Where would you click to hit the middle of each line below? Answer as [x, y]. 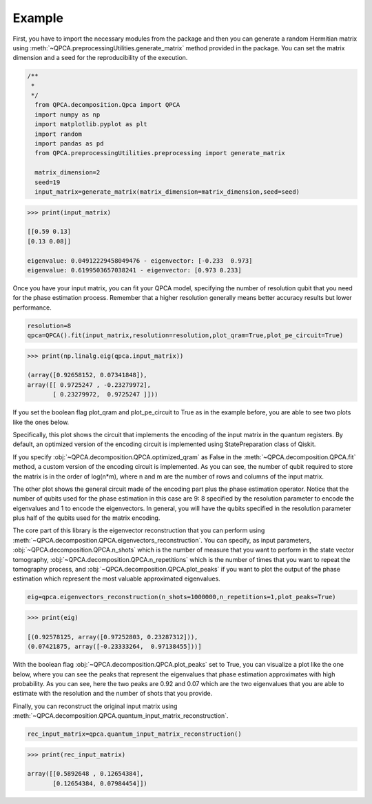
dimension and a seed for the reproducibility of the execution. [100, 58]
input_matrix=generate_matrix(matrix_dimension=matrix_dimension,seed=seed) [167, 192]
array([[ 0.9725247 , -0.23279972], [89, 385]
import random [59, 134]
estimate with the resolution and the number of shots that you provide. [113, 694]
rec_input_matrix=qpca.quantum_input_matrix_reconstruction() [134, 734]
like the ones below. [41, 422]
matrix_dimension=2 [68, 173]
